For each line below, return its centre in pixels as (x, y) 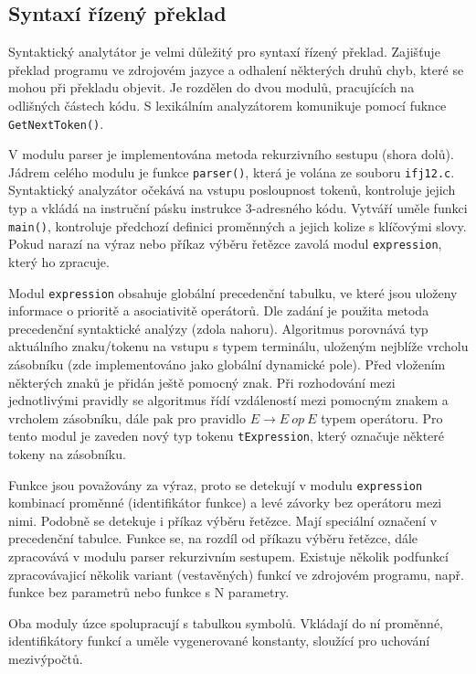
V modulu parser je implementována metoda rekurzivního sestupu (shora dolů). (231, 154)
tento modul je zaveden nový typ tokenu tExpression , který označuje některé (227, 436)
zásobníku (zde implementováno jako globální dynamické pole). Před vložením (227, 364)
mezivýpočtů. (46, 659)
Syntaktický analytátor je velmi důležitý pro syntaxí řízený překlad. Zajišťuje (224, 52)
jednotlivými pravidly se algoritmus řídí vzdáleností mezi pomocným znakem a (228, 400)
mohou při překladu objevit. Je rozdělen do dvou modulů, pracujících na (212, 87)
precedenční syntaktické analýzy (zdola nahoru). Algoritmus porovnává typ (218, 328)
